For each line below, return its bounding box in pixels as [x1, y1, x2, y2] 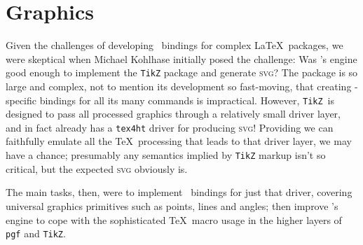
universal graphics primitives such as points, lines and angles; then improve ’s [6, 198, 338, 213]
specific [6, 92, 37, 107]
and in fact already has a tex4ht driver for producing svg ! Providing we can [6, 120, 334, 134]
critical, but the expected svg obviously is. [6, 161, 188, 176]
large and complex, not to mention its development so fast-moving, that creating [6, 78, 352, 93]
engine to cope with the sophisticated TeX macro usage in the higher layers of [6, 212, 342, 227]
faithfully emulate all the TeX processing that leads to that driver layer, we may [6, 134, 352, 148]
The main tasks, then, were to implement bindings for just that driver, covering [6, 185, 352, 199]
